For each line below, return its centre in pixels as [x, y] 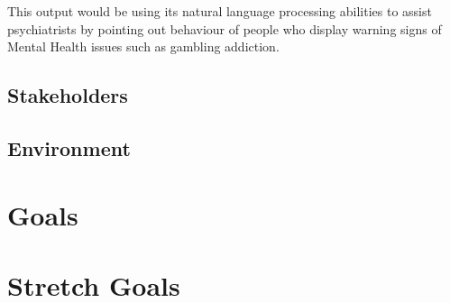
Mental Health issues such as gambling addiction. [143, 46]
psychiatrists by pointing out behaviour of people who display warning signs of [225, 28]
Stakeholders [68, 95]
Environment [69, 147]
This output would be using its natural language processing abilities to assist [220, 11]
